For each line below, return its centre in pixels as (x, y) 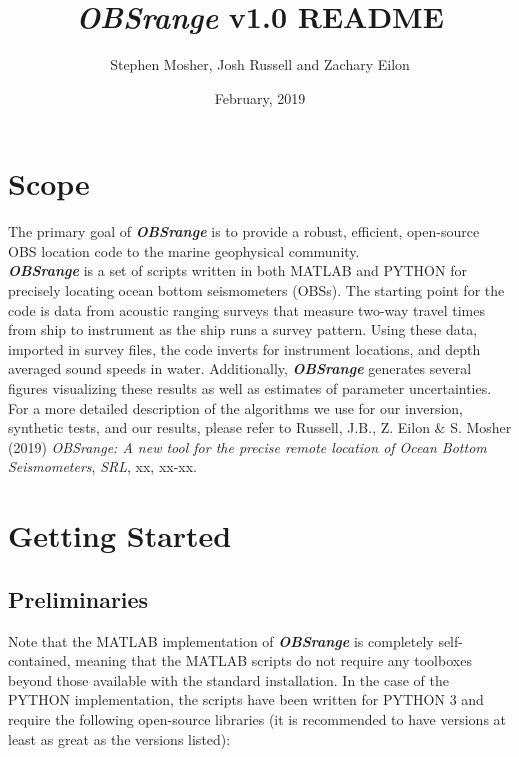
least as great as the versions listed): (119, 738)
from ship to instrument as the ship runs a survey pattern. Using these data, (243, 329)
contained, (39, 660)
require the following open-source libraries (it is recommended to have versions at (257, 718)
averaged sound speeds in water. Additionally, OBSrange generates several (240, 368)
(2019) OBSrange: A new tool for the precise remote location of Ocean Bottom (247, 446)
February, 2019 (260, 97)
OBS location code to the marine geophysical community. (184, 250)
